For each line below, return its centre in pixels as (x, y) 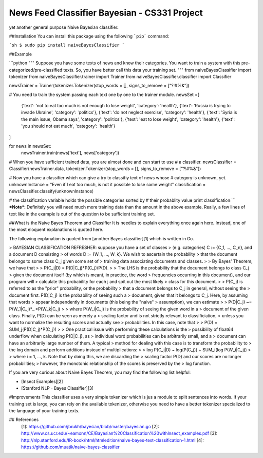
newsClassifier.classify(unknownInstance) (51, 191)
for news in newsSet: (30, 146)
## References (24, 420)
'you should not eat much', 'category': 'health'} (68, 126)
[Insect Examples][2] (42, 381)
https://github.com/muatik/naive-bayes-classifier (71, 447)
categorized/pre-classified (36, 70)
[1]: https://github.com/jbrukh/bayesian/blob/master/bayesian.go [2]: (90, 426)
